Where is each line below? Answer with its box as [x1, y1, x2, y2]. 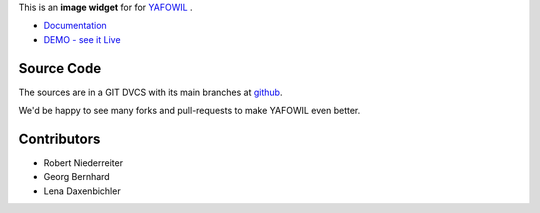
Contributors [18, 130, 101, 147]
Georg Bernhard [43, 171, 110, 183]
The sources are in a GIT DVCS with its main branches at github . [18, 86, 283, 98]
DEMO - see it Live [43, 33, 121, 45]
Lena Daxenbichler [43, 185, 121, 197]
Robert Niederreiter [43, 156, 124, 169]
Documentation [43, 20, 107, 32]
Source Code [18, 60, 102, 77]
